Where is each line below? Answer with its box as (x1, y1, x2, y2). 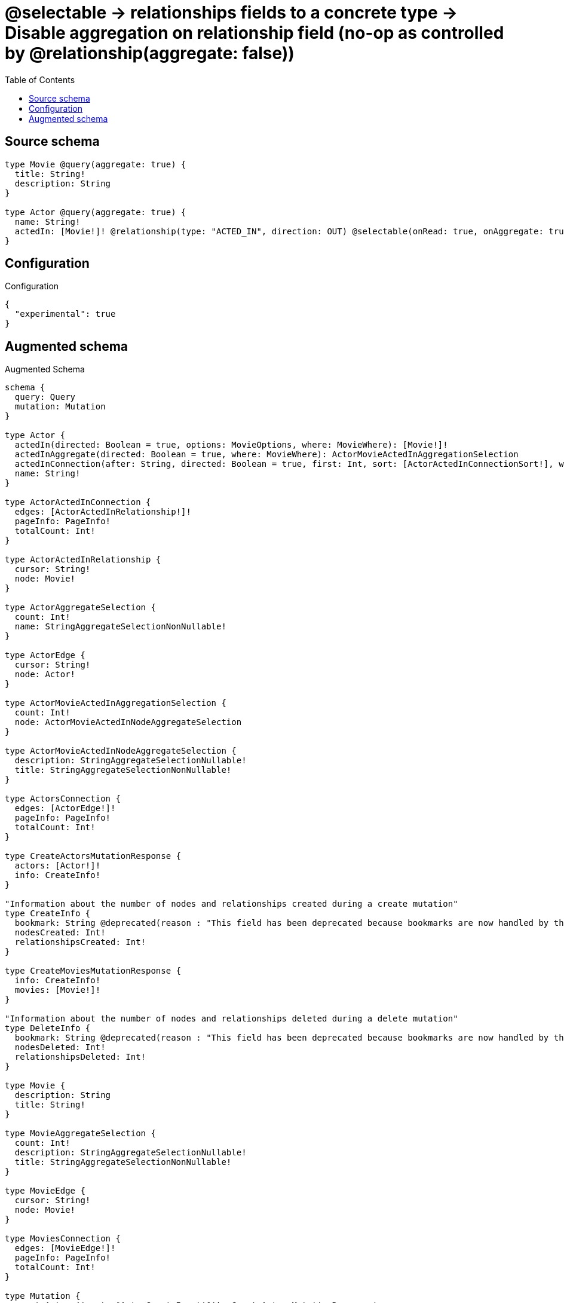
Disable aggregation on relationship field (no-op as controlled (5, 23, 504, 43)
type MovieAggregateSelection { (5, 1128, 156, 1139)
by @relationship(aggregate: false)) (5, 43, 295, 63)
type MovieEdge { (5, 1186, 85, 1196)
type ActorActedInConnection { (5, 497, 151, 507)
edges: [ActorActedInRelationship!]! (14, 507, 191, 517)
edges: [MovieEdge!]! (14, 1243, 116, 1253)
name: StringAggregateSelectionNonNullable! (14, 622, 226, 632)
